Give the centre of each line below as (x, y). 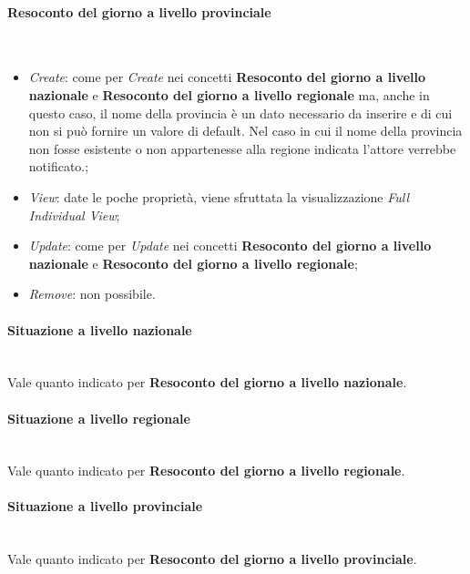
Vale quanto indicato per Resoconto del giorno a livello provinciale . (212, 559)
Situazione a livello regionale (99, 418)
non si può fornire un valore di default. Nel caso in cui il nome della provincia (245, 131)
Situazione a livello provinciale (105, 506)
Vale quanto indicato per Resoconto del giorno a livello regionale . (206, 471)
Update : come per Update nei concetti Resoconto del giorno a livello (230, 246)
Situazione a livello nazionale (100, 329)
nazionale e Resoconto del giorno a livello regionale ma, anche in (229, 94)
